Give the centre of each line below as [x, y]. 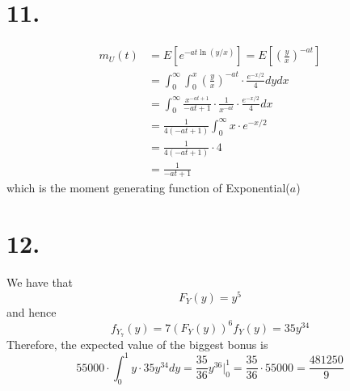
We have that [40, 282]
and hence [32, 311]
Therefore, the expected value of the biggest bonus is [137, 344]
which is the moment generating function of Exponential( [148, 188]
